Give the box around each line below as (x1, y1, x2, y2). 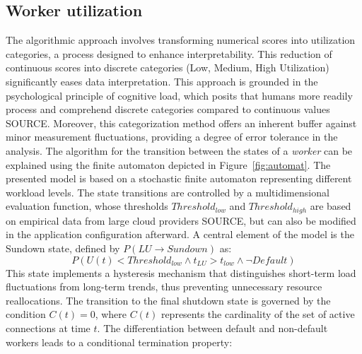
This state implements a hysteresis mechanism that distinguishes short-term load (6, 265, 356, 280)
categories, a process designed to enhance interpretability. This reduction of (6, 46, 332, 61)
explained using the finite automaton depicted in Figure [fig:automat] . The (6, 157, 331, 172)
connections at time (6, 320, 90, 335)
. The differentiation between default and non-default (97, 320, 328, 335)
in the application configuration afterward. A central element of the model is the (6, 227, 354, 242)
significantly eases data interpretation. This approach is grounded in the (6, 73, 318, 88)
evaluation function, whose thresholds (6, 199, 168, 213)
